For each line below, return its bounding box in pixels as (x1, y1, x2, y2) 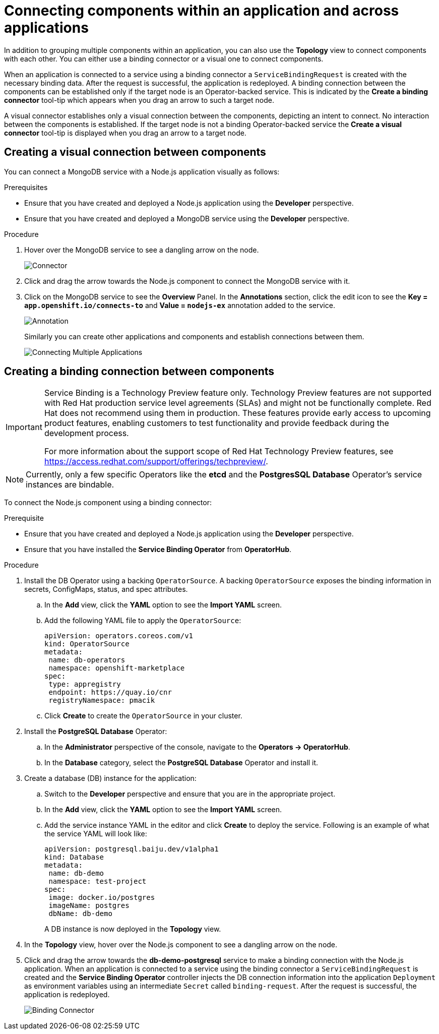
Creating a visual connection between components (4, 146, 266, 159)
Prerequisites (4, 183, 48, 192)
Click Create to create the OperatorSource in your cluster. (44, 711, 242, 720)
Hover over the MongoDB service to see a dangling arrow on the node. (24, 245, 259, 254)
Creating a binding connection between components (4, 365, 275, 378)
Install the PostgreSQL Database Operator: (24, 727, 167, 736)
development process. (44, 428, 129, 439)
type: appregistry (48, 680, 121, 689)
